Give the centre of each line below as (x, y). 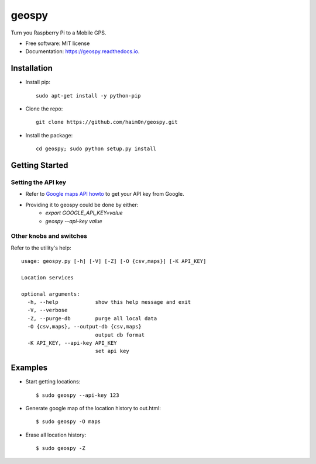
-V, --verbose (47, 310)
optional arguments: (51, 294)
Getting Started (39, 165)
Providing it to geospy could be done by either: (82, 205)
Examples (29, 368)
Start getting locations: (53, 382)
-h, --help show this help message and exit (109, 302)
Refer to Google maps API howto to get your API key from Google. (105, 194)
